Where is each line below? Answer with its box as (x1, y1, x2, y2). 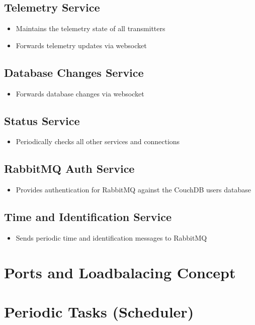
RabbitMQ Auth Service (4, 161, 135, 176)
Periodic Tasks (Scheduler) (4, 301, 194, 322)
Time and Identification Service (4, 209, 172, 225)
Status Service (4, 113, 80, 128)
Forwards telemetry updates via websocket (16, 40, 147, 50)
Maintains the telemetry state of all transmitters (16, 23, 165, 34)
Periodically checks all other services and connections (16, 136, 180, 147)
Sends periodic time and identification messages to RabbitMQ (16, 232, 207, 243)
